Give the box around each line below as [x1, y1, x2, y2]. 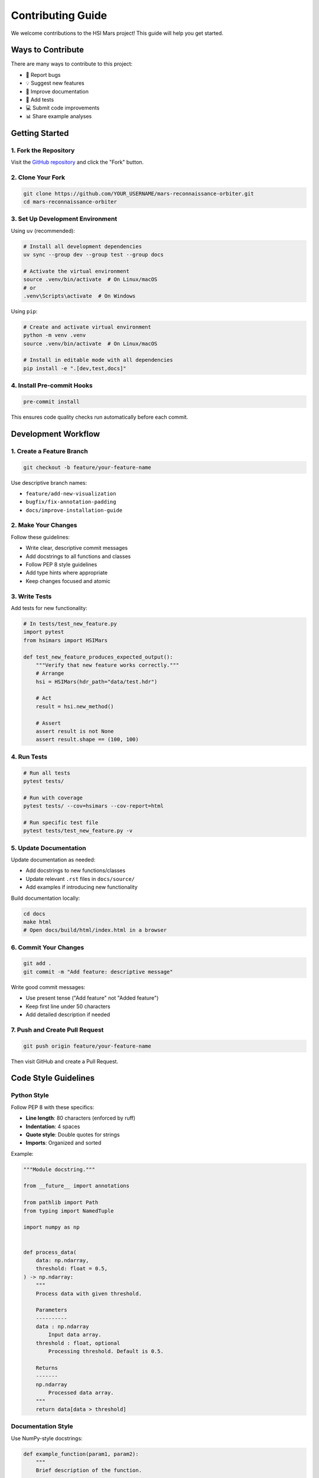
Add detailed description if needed [25, 1011, 110, 1018]
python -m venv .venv [23, 332, 86, 339]
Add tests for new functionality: [11, 604, 88, 611]
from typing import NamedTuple [23, 1207, 115, 1214]
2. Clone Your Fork [11, 173, 66, 181]
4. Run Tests [11, 753, 47, 761]
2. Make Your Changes [11, 521, 77, 529]
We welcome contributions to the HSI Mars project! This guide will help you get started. [11, 30, 224, 37]
